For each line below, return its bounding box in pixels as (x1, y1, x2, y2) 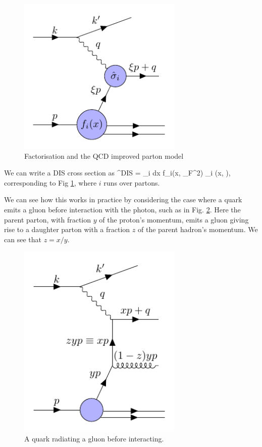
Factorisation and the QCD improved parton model (24, 150, 184, 161)
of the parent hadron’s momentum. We (137, 224, 258, 235)
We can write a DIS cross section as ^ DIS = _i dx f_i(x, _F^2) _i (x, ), (4, 167, 231, 178)
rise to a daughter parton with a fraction (4, 224, 130, 235)
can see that (4, 234, 41, 244)
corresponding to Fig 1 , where (4, 177, 97, 188)
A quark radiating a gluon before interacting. (24, 433, 164, 443)
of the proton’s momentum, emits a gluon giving (99, 214, 249, 225)
